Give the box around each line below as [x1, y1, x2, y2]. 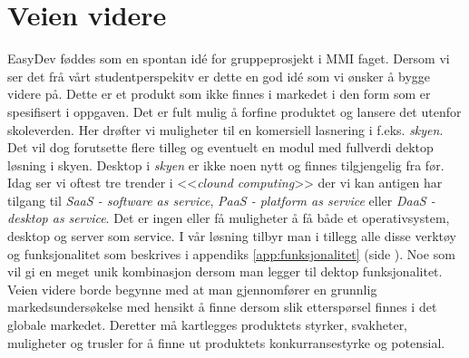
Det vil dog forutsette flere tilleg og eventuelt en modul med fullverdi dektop [7, 138, 434, 157]
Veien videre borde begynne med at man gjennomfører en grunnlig [7, 279, 377, 298]
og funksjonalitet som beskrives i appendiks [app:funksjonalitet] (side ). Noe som [7, 244, 455, 263]
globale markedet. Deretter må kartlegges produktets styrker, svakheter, [7, 315, 408, 334]
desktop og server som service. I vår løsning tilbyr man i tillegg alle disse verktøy [7, 227, 456, 246]
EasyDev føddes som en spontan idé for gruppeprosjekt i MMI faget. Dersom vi [7, 49, 450, 68]
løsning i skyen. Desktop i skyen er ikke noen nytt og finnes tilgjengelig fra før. [7, 155, 445, 174]
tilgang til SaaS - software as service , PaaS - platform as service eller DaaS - [7, 190, 435, 209]
